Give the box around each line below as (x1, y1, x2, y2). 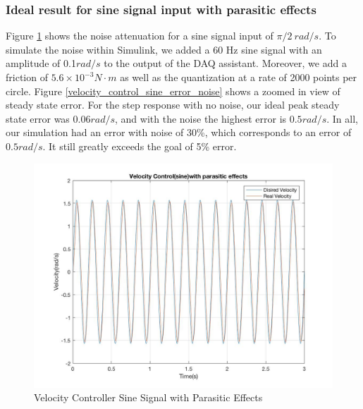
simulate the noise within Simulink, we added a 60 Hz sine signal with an (6, 42, 322, 56)
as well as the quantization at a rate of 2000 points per (120, 70, 357, 84)
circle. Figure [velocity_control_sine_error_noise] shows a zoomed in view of (6, 83, 340, 98)
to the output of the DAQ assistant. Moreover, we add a (104, 56, 347, 71)
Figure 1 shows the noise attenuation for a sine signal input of (6, 28, 273, 43)
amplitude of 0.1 (6, 56, 76, 71)
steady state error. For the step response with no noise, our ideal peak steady (6, 97, 340, 112)
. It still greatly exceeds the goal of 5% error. (42, 138, 237, 153)
